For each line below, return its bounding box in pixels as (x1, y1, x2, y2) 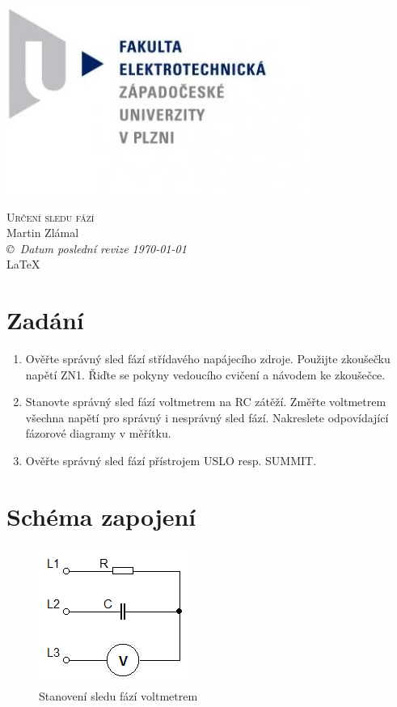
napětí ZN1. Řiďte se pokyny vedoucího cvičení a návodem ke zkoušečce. (25, 366, 386, 383)
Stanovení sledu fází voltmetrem (39, 688, 198, 705)
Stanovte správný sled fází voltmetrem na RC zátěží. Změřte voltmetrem (25, 393, 386, 410)
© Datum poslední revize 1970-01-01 (6, 239, 187, 256)
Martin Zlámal (6, 224, 79, 241)
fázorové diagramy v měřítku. (25, 425, 171, 442)
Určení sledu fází (6, 208, 95, 225)
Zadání (6, 303, 84, 337)
